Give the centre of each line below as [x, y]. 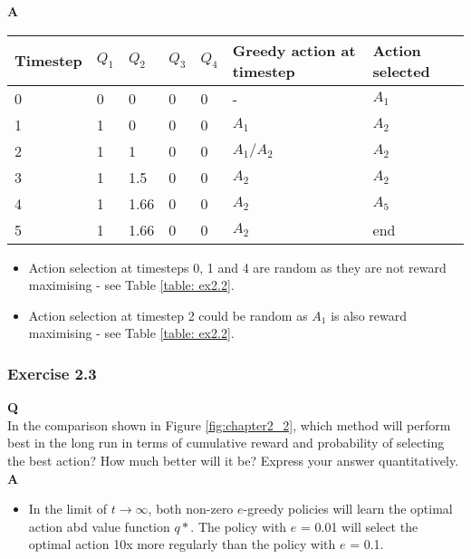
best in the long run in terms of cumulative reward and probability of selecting [226, 443]
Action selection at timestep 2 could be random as [168, 315]
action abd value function [99, 526]
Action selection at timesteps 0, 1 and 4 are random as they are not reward [237, 267]
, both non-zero [191, 509]
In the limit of [68, 509]
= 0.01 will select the [359, 526]
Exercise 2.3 [52, 373]
